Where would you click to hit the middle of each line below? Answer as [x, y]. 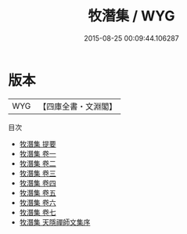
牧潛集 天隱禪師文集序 [55, 222]
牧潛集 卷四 [38, 183]
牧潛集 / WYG [131, 16]
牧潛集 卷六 [38, 202]
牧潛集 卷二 [38, 163]
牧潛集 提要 [38, 144]
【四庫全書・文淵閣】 [78, 106]
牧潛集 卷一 [38, 153]
